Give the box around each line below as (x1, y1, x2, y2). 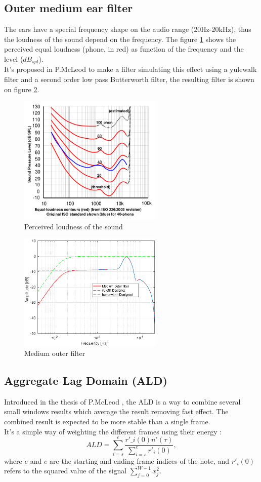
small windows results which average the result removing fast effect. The (4, 406, 229, 417)
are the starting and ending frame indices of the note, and (50, 455, 230, 466)
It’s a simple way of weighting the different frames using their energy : (4, 426, 222, 436)
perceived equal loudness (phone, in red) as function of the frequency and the (4, 44, 244, 54)
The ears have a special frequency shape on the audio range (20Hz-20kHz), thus (4, 24, 251, 34)
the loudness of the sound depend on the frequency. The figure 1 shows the (4, 33, 236, 44)
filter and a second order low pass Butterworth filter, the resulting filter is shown (4, 74, 254, 85)
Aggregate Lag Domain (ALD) (4, 372, 167, 388)
